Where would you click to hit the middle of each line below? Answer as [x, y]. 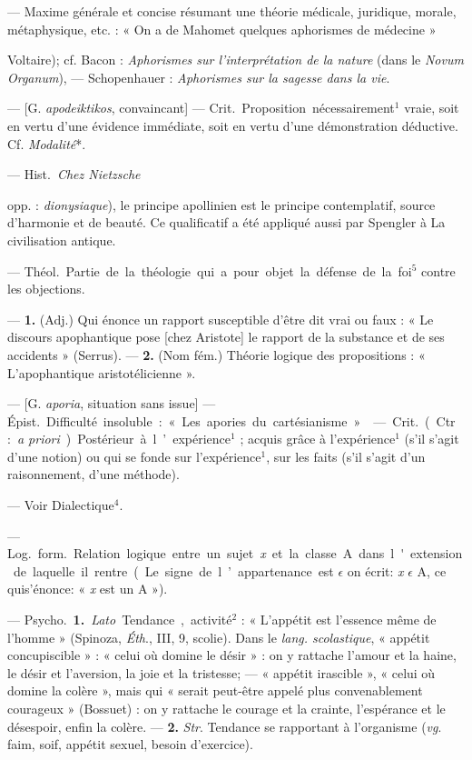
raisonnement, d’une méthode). [93, 474]
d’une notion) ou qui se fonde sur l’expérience [134, 456]
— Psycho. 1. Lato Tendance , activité [120, 620]
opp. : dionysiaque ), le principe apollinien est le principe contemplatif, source [221, 204]
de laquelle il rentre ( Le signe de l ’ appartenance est [173, 570]
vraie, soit [432, 108]
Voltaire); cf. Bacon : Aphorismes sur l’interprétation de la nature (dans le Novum [236, 60]
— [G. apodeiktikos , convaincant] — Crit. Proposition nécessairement [201, 108]
